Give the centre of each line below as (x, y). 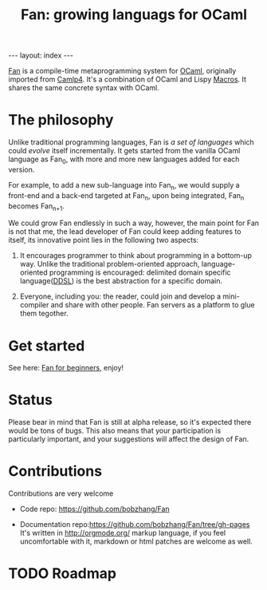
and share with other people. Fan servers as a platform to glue (153, 305)
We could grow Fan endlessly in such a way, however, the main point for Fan (134, 223)
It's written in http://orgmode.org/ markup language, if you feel (122, 533)
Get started (47, 346)
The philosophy (61, 120)
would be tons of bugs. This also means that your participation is (115, 431)
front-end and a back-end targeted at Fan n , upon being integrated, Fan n (126, 196)
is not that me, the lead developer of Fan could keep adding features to (125, 232)
